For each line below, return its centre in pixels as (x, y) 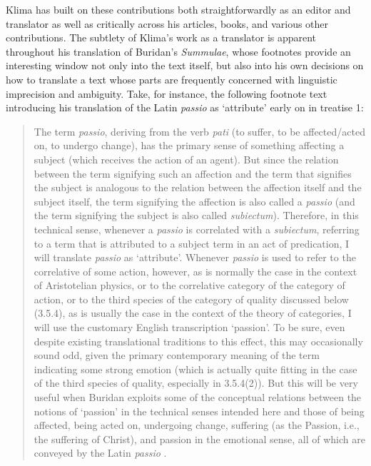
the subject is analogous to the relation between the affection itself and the (198, 187)
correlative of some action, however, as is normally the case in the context (195, 271)
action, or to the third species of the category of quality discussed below (191, 299)
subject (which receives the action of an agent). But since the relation (186, 159)
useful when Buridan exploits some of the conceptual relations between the (198, 397)
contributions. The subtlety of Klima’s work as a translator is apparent (161, 37)
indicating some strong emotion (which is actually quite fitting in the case (195, 369)
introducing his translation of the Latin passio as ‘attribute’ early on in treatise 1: (185, 107)
